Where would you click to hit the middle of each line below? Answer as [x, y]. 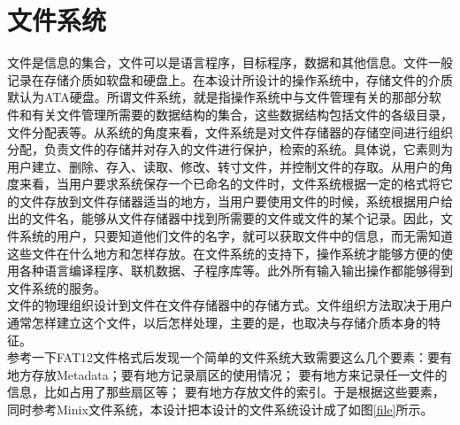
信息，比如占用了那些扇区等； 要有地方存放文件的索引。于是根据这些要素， [226, 392]
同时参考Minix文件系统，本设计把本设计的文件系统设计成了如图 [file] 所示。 [220, 409]
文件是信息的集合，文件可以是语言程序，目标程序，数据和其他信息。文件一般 [230, 62]
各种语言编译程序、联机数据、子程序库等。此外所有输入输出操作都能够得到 [236, 270]
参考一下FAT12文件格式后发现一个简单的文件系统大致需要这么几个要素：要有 [230, 357]
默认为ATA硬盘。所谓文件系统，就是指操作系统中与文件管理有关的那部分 [218, 97]
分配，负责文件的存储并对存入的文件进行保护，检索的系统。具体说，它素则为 [230, 149]
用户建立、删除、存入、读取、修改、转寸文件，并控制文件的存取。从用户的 [224, 166]
